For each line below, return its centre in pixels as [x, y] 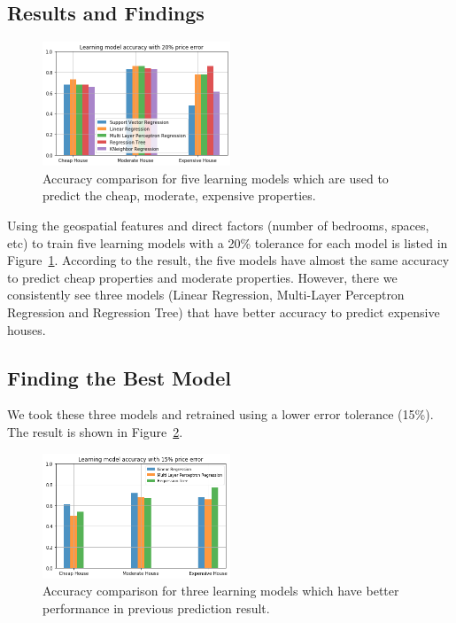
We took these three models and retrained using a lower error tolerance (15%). [220, 414]
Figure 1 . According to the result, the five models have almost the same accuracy [228, 260]
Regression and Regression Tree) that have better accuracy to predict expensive [224, 311]
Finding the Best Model [119, 377]
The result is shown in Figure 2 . [95, 431]
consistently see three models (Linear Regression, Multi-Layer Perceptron [206, 295]
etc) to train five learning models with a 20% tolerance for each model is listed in [228, 242]
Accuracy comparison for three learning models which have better [221, 591]
